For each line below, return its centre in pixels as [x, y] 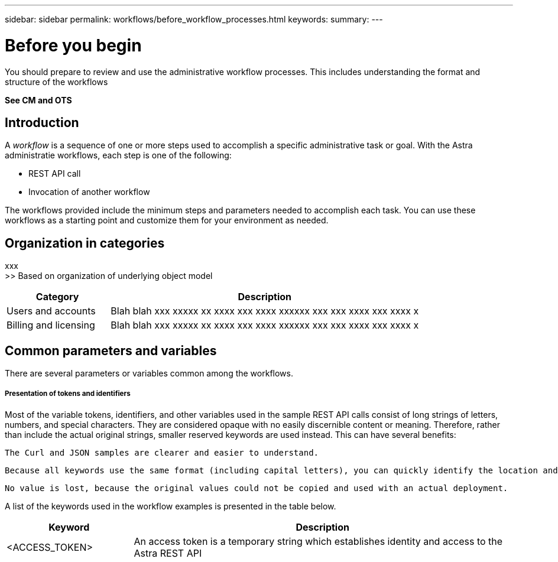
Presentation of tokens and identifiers [68, 394]
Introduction [42, 122]
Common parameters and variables [111, 350]
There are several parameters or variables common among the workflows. [149, 373]
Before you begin [73, 45]
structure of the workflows [56, 82]
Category [57, 297]
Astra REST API [168, 553]
